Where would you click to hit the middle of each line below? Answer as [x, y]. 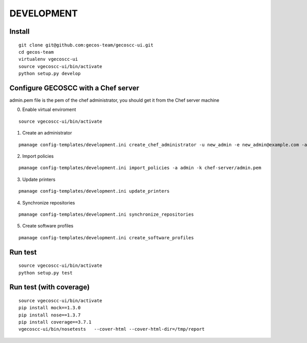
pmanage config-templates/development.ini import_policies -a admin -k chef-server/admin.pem [140, 168]
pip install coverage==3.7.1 [55, 322]
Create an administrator [47, 133]
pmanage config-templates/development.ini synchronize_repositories [106, 214]
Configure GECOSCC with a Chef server [74, 88]
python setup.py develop [50, 74]
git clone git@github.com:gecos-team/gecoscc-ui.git [86, 45]
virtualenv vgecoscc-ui [48, 59]
